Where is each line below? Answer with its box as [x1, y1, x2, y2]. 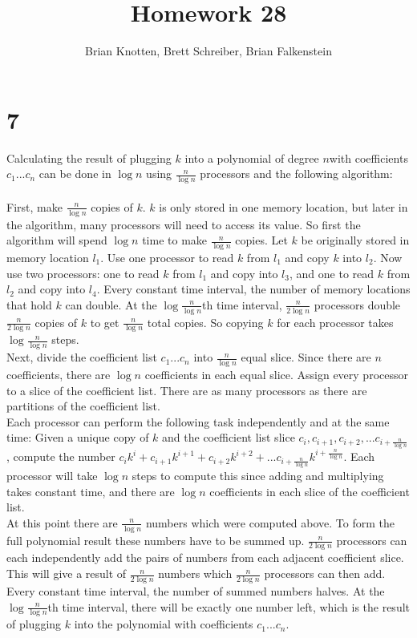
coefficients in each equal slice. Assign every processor [144, 366, 408, 383]
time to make [142, 232, 208, 248]
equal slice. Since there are [241, 349, 371, 365]
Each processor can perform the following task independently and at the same [6, 413, 390, 430]
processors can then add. [264, 565, 386, 582]
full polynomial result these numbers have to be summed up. [6, 531, 305, 548]
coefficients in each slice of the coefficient [209, 483, 410, 499]
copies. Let [235, 232, 288, 248]
